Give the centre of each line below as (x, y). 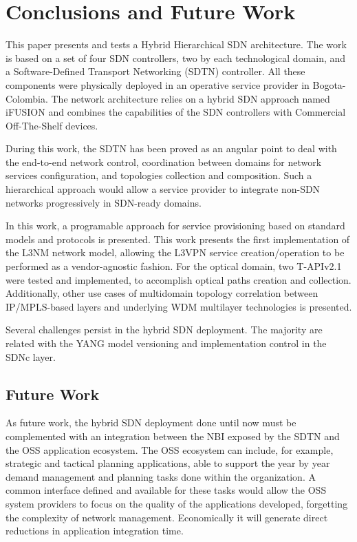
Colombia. (27, 98)
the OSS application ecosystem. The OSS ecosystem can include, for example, (170, 449)
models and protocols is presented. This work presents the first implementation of (178, 239)
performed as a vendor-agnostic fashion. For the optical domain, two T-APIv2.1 (174, 266)
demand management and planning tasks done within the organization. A (161, 476)
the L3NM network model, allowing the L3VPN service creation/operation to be (175, 252)
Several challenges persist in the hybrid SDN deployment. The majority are (164, 330)
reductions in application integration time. (95, 531)
